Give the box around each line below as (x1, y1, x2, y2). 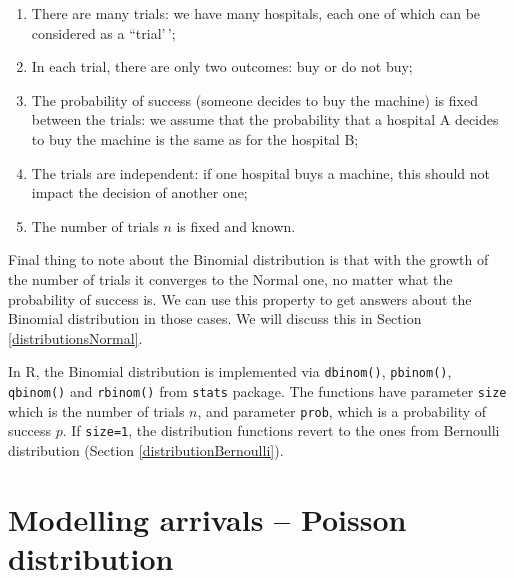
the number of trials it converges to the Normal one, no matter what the (8, 268, 453, 289)
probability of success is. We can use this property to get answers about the (8, 288, 472, 309)
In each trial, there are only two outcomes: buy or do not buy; (31, 56, 413, 77)
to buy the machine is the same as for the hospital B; (31, 128, 359, 149)
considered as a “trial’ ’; (31, 22, 176, 43)
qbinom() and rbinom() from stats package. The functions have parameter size (8, 380, 507, 401)
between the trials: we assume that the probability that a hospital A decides (31, 109, 499, 130)
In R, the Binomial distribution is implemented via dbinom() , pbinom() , (8, 361, 452, 382)
